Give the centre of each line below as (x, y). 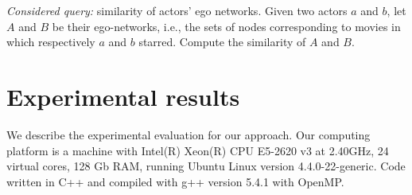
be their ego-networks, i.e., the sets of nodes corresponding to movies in (226, 26)
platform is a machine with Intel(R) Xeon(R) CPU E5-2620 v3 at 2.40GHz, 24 (198, 150)
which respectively (51, 42)
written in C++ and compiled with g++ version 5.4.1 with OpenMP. (175, 181)
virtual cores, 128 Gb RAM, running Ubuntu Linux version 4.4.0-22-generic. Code (206, 166)
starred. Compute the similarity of (222, 42)
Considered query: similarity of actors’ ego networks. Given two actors (177, 10)
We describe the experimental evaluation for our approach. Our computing (189, 134)
